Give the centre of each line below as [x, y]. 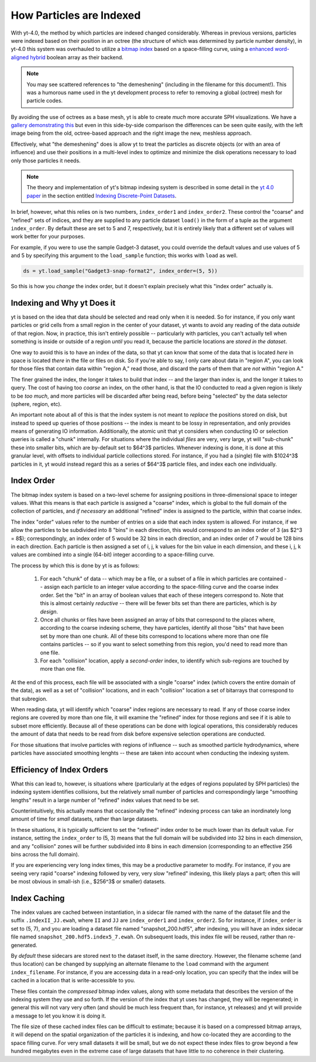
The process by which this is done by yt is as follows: [75, 565]
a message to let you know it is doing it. [59, 1016]
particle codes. [45, 101]
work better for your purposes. [48, 237]
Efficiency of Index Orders [59, 769]
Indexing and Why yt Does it [63, 303]
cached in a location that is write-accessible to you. [73, 981]
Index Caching [38, 898]
